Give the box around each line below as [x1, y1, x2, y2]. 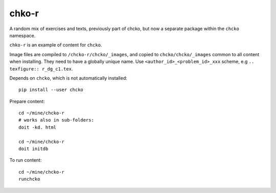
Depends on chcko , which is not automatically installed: [9, 75, 127, 81]
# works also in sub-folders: [18, 117, 95, 123]
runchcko [18, 176, 40, 182]
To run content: [9, 157, 42, 163]
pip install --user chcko [18, 87, 84, 93]
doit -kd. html [18, 124, 57, 130]
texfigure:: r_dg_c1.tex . [9, 65, 73, 71]
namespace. [9, 32, 36, 38]
